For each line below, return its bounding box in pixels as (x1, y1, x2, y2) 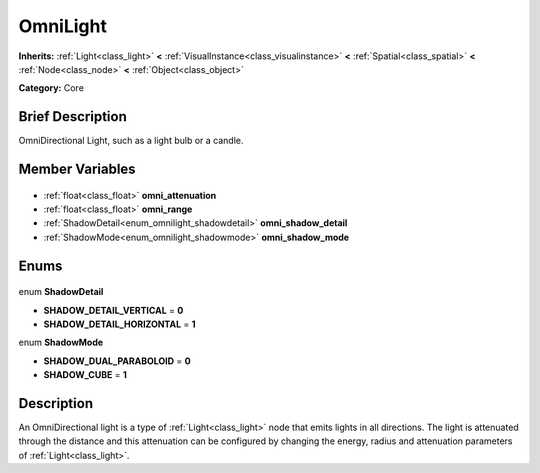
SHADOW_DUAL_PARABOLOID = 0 (43, 355, 191, 367)
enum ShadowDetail (18, 286, 104, 298)
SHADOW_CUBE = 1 (43, 369, 127, 381)
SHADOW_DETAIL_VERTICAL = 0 (43, 304, 184, 316)
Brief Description (18, 108, 127, 125)
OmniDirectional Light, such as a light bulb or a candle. (18, 135, 244, 147)
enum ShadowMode (18, 336, 104, 349)
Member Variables (18, 161, 136, 178)
